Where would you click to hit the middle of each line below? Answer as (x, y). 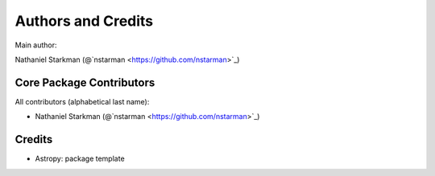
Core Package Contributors (85, 82)
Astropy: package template (80, 159)
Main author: (36, 45)
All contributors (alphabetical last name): (82, 101)
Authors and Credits (84, 21)
